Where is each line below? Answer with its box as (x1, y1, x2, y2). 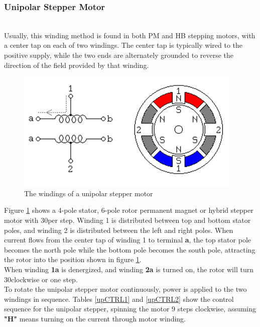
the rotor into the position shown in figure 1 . (4, 254, 142, 265)
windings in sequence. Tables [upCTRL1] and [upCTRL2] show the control (4, 293, 234, 304)
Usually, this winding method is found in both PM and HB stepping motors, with (4, 30, 255, 40)
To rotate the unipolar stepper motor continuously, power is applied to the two (4, 284, 247, 294)
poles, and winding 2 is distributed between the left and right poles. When (4, 224, 233, 235)
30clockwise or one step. (4, 274, 78, 284)
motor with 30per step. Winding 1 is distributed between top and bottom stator (4, 214, 251, 225)
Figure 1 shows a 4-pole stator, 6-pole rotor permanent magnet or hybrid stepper (4, 205, 253, 215)
